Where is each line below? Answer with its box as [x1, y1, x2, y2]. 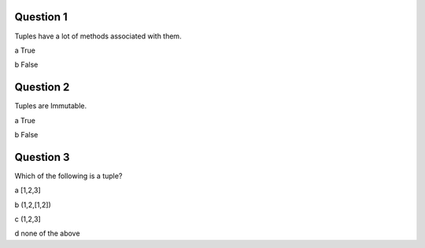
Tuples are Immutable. [14, 101, 87, 111]
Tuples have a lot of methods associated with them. [14, 31, 182, 41]
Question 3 [14, 150, 70, 164]
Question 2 [14, 81, 70, 94]
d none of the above [14, 228, 80, 239]
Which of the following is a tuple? [14, 171, 123, 181]
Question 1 [14, 10, 68, 24]
